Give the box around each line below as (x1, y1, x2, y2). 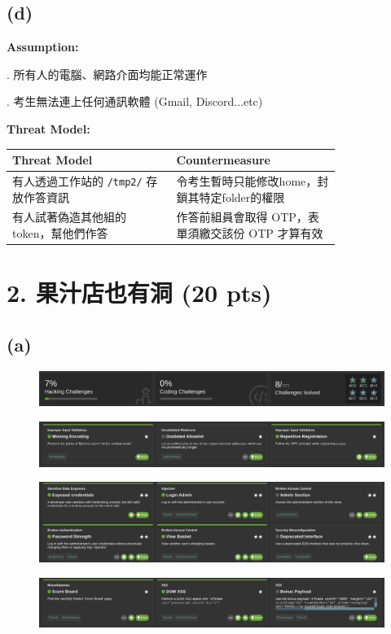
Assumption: (7, 38, 79, 55)
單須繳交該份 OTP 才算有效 (176, 225, 323, 242)
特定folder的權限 (199, 188, 285, 205)
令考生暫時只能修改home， (176, 172, 318, 189)
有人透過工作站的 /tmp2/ (12, 172, 143, 189)
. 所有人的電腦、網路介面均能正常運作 (7, 65, 208, 82)
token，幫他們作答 (12, 225, 108, 242)
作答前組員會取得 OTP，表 (176, 208, 319, 225)
